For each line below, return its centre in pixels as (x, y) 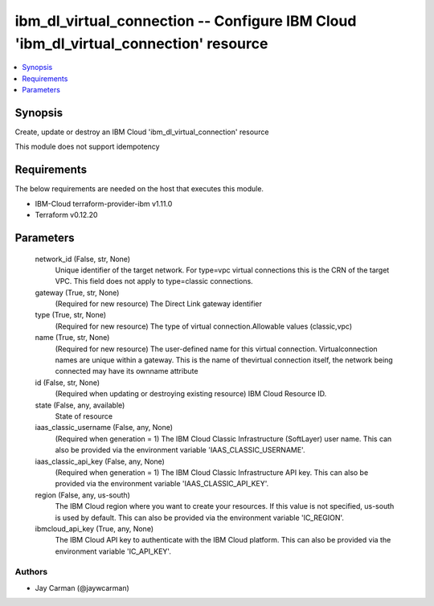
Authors (31, 572)
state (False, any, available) (80, 405)
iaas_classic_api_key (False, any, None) (100, 461)
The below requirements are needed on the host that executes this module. (139, 189)
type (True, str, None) (71, 315)
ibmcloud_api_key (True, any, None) (94, 528)
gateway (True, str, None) (77, 293)
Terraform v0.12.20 (66, 215)
